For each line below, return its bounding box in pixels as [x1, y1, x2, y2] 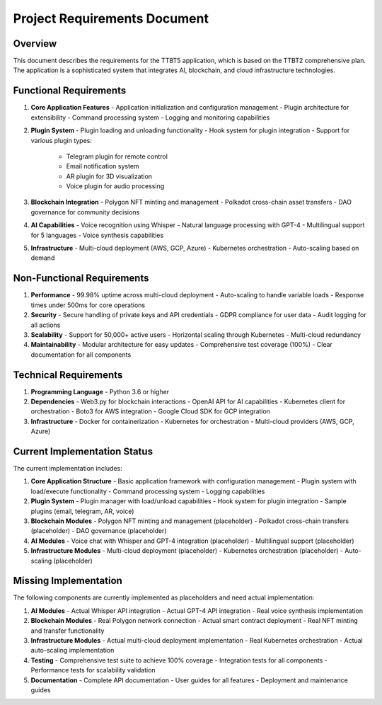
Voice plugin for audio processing [66, 182, 165, 190]
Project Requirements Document [13, 11, 209, 26]
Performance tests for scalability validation [30, 666, 156, 675]
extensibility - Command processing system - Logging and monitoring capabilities [30, 113, 270, 122]
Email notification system [66, 162, 139, 171]
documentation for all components [30, 350, 132, 359]
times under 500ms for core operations [30, 301, 145, 309]
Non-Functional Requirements [13, 273, 149, 285]
